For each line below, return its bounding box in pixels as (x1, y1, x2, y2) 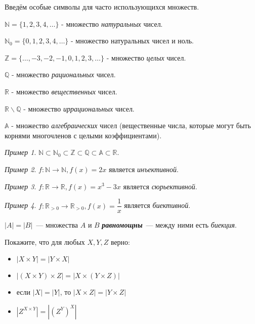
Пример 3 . (5, 181, 36, 191)
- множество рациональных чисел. (12, 69, 116, 80)
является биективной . (124, 200, 191, 210)
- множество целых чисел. (106, 52, 186, 63)
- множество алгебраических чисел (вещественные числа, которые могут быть (11, 120, 251, 131)
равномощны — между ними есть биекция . (102, 220, 237, 230)
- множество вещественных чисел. (11, 86, 117, 96)
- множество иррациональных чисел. (23, 103, 135, 114)
